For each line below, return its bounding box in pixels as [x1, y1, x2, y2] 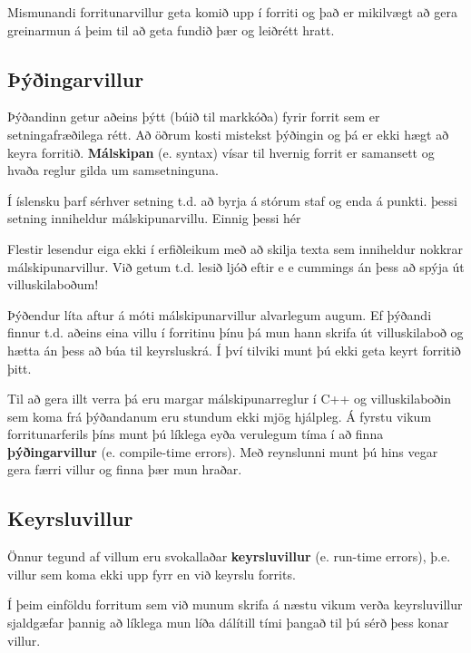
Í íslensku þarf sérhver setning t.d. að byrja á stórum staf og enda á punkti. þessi [7, 190, 457, 210]
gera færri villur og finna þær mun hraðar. [7, 460, 242, 479]
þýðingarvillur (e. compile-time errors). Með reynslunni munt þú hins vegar [7, 442, 438, 461]
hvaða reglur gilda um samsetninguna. [7, 161, 219, 180]
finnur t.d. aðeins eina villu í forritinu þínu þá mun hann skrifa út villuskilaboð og [7, 323, 464, 342]
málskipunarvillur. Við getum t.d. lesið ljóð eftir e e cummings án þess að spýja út [7, 257, 465, 276]
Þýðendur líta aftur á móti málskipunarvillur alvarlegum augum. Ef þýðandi [7, 305, 432, 324]
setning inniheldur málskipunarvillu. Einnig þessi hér [7, 209, 301, 228]
